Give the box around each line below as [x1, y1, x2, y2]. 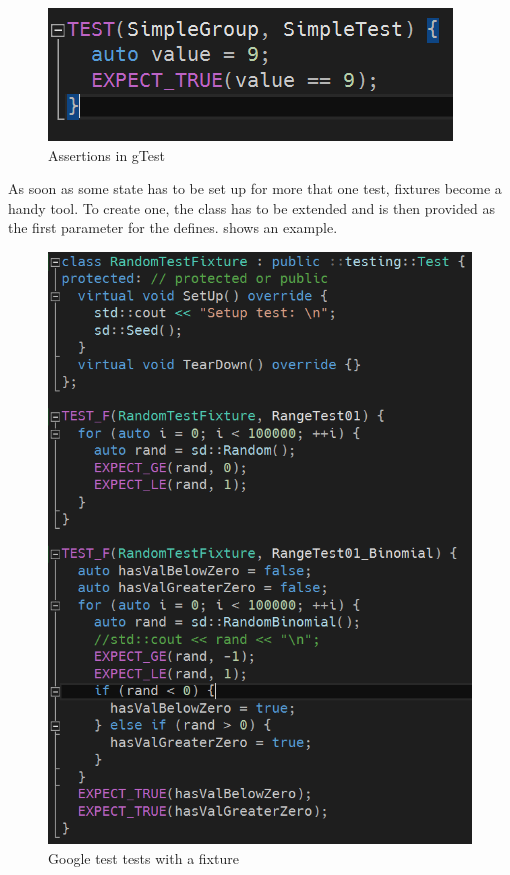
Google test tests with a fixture [48, 848, 239, 869]
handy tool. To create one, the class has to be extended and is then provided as [8, 197, 495, 218]
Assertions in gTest [48, 144, 165, 165]
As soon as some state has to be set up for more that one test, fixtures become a [8, 178, 502, 199]
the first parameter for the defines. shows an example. [8, 217, 338, 238]
